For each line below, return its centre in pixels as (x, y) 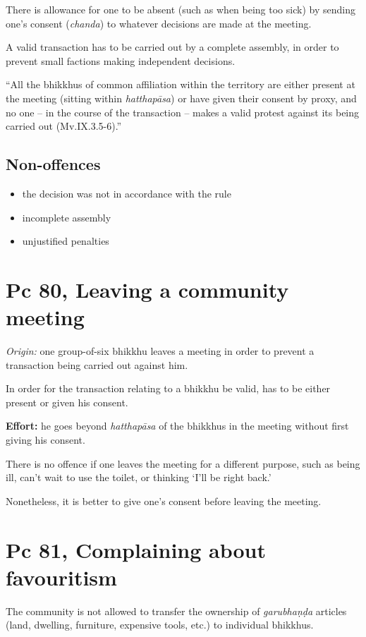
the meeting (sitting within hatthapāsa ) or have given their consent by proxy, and (181, 98)
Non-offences (53, 164)
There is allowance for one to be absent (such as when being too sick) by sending (181, 9)
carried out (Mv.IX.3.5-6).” (64, 126)
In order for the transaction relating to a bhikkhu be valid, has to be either (168, 388)
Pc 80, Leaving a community (147, 289)
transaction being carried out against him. (97, 364)
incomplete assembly (67, 217)
